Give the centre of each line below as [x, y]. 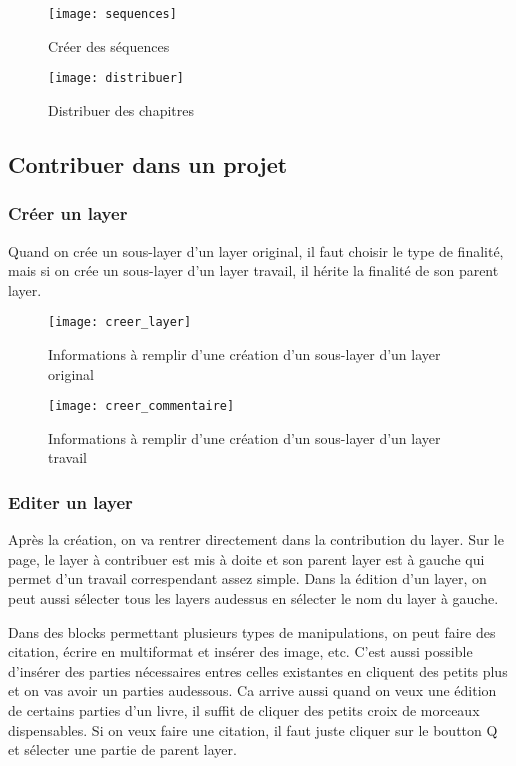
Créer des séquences [109, 45]
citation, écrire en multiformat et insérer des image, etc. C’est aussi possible [240, 651]
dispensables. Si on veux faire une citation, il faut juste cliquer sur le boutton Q [253, 729]
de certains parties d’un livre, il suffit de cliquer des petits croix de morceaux [244, 709]
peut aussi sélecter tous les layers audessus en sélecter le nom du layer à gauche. [253, 597]
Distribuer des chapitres [121, 109]
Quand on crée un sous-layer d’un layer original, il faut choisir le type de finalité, [256, 250]
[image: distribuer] [116, 78]
